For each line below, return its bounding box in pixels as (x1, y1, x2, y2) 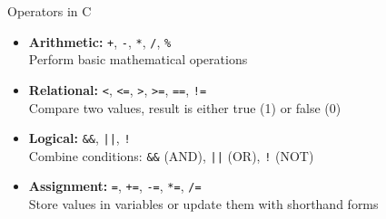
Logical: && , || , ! (28, 129, 131, 148)
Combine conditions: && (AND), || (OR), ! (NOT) (28, 146, 314, 165)
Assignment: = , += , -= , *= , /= (28, 176, 202, 195)
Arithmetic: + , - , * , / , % (28, 32, 172, 51)
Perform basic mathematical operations (28, 50, 248, 69)
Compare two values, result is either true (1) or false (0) (28, 98, 341, 117)
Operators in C (7, 2, 92, 20)
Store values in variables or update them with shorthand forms (28, 195, 379, 214)
